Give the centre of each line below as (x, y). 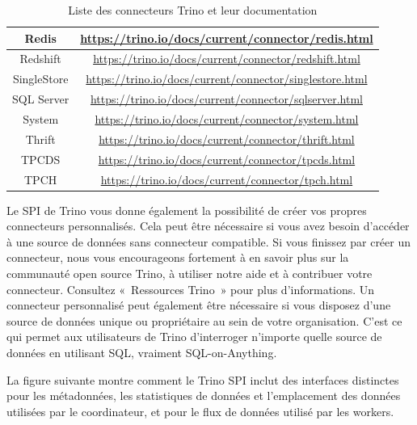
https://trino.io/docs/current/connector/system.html (227, 118)
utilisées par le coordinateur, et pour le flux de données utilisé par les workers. (200, 411)
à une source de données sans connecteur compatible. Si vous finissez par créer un (209, 241)
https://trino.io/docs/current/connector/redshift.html (227, 59)
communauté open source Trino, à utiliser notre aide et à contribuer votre (190, 273)
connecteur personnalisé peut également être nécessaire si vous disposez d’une (199, 305)
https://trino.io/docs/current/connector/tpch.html (227, 179)
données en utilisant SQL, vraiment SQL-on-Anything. (142, 352)
